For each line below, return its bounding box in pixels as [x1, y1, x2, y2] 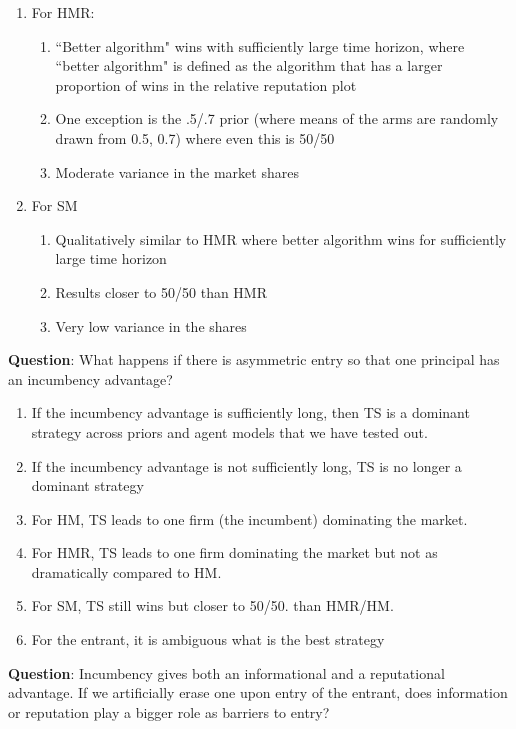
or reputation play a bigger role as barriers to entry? [8, 701, 330, 722]
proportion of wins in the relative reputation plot [55, 74, 357, 95]
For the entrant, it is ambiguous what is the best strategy [31, 629, 385, 650]
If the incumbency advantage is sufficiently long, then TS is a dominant [31, 402, 470, 423]
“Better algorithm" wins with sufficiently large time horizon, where [55, 35, 465, 56]
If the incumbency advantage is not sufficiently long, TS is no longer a [31, 455, 462, 476]
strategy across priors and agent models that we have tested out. [31, 421, 428, 442]
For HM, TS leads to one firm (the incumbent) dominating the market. [31, 508, 468, 529]
